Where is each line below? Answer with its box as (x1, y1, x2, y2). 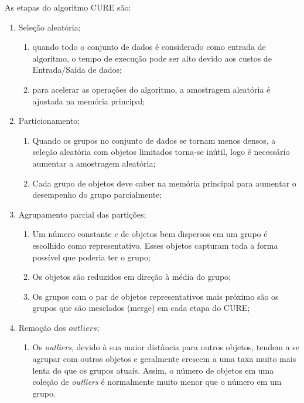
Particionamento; (18, 114, 80, 127)
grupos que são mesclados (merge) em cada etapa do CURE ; (32, 302, 250, 314)
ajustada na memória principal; (32, 94, 145, 107)
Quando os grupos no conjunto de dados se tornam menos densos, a (32, 134, 276, 146)
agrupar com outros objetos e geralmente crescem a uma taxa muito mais (32, 353, 296, 365)
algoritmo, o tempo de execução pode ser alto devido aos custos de (32, 52, 272, 64)
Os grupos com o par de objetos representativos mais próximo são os (32, 290, 279, 302)
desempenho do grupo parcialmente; (32, 188, 162, 201)
